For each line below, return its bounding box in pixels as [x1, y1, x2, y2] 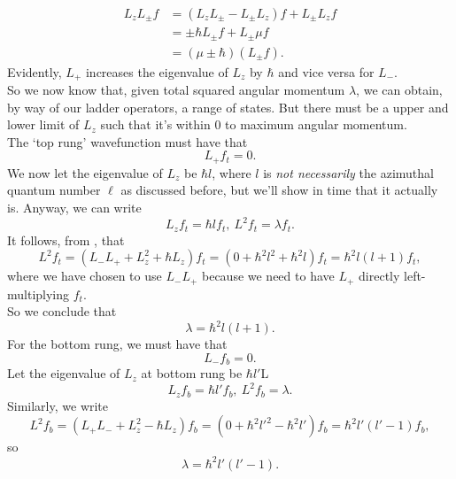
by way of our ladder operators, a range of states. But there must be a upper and [7, 97, 449, 116]
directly [359, 267, 400, 285]
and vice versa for [278, 62, 375, 81]
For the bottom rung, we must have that [7, 335, 228, 353]
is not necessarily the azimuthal [263, 163, 434, 182]
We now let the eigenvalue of [7, 163, 163, 182]
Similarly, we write [7, 396, 109, 414]
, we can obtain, [356, 81, 443, 98]
